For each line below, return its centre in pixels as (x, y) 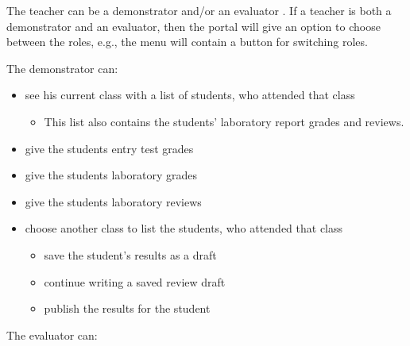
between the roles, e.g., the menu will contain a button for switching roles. (187, 42)
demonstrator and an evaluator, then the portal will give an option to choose (193, 26)
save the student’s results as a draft (130, 254)
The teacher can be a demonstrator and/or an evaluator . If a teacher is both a (199, 10)
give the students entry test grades (109, 148)
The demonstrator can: (62, 68)
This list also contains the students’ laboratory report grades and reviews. (224, 121)
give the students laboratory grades (111, 175)
